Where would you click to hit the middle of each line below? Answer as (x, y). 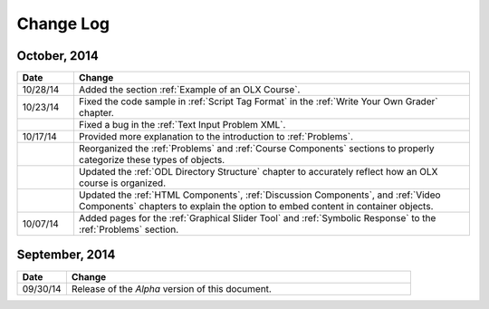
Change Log (63, 24)
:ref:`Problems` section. (129, 229)
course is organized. (122, 183)
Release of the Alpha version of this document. (171, 288)
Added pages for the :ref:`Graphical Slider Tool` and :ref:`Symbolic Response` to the (257, 218)
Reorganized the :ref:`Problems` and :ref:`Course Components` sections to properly (256, 149)
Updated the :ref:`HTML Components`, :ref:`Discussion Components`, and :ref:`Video (259, 195)
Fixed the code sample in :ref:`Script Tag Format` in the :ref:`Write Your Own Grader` (258, 101)
